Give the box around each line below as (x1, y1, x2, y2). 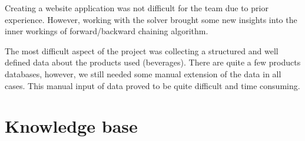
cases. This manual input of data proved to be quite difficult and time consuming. (5, 79, 300, 91)
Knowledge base (5, 114, 138, 138)
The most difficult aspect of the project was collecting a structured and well (5, 44, 279, 57)
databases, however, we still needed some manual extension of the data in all (5, 67, 281, 80)
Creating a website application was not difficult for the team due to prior (5, 2, 268, 14)
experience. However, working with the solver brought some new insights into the (5, 13, 297, 25)
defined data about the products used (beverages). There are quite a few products (5, 56, 301, 68)
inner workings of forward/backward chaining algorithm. (5, 25, 208, 37)
